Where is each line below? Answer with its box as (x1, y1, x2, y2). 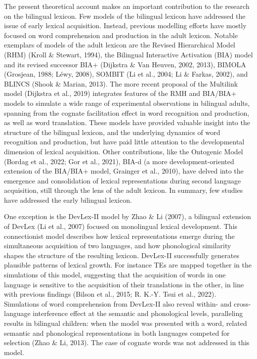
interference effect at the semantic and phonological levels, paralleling (33, 308, 243, 318)
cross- (234, 298, 251, 309)
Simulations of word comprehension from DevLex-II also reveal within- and (4, 298, 232, 309)
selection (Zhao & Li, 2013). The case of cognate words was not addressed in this (4, 337, 250, 348)
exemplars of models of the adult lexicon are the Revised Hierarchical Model (4, 40, 236, 50)
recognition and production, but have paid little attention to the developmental (4, 136, 245, 147)
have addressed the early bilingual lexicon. (4, 194, 132, 205)
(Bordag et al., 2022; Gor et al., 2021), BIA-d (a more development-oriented (4, 156, 234, 166)
